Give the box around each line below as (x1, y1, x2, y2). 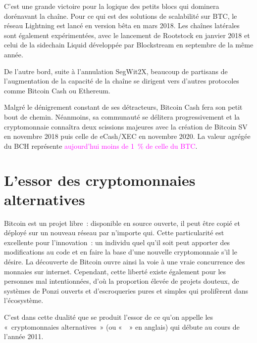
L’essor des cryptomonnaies (4, 170, 196, 190)
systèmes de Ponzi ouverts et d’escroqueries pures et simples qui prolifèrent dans (4, 285, 249, 296)
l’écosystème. (4, 295, 44, 305)
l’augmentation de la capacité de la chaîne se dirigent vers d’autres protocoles (4, 76, 239, 86)
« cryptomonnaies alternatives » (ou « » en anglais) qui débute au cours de (4, 321, 240, 332)
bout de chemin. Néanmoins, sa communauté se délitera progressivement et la (4, 111, 240, 122)
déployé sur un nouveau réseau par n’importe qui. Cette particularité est (4, 227, 224, 238)
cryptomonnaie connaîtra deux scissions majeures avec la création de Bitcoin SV (4, 121, 248, 131)
